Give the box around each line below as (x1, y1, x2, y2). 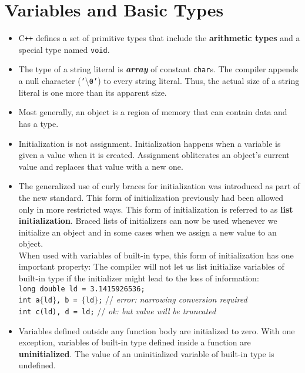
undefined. (18, 359, 56, 371)
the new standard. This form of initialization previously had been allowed (18, 191, 284, 203)
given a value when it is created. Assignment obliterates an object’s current (18, 149, 290, 161)
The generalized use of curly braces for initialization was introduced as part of (18, 180, 300, 192)
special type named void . (18, 43, 110, 55)
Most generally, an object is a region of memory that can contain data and (18, 106, 287, 118)
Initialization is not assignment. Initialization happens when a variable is (18, 137, 281, 149)
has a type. (18, 117, 59, 129)
